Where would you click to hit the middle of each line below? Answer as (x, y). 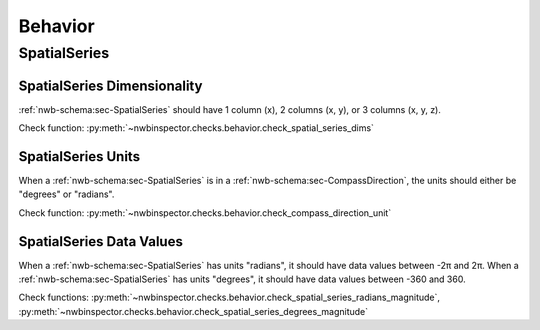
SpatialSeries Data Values (101, 241)
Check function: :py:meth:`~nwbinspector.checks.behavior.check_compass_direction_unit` (205, 212)
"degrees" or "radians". (66, 194)
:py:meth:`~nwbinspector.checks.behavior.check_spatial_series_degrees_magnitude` (193, 311)
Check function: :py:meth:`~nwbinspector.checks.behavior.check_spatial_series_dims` (196, 128)
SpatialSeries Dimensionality (110, 85)
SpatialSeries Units (79, 156)
